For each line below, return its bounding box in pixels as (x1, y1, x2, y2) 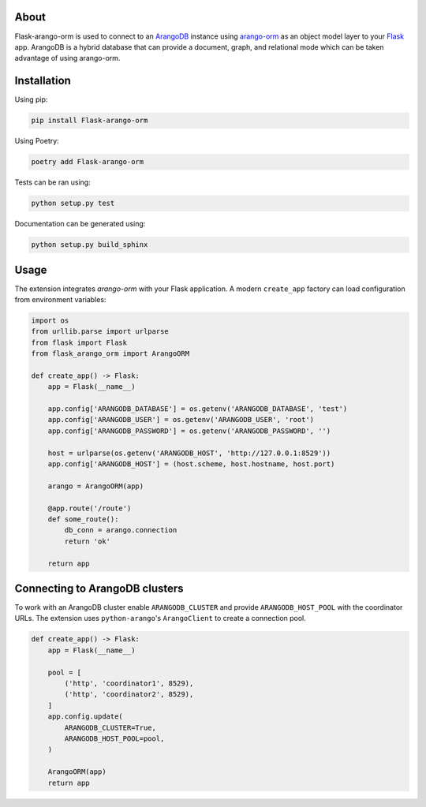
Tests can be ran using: (14, 177, 91, 187)
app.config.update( (47, 712, 124, 721)
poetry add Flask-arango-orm (31, 158, 144, 166)
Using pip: (14, 95, 48, 104)
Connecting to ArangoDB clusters (14, 581, 185, 595)
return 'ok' (64, 536, 110, 546)
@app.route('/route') (47, 503, 132, 513)
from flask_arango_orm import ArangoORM (31, 349, 189, 358)
